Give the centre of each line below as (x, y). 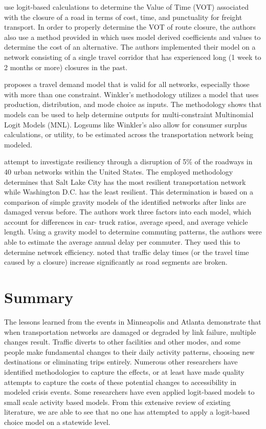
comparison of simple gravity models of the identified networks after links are (125, 201)
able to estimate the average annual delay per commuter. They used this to (122, 242)
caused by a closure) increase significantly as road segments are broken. (116, 262)
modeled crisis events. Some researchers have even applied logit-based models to (129, 392)
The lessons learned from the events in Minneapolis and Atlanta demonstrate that (133, 321)
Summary (39, 297)
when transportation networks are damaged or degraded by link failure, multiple (130, 331)
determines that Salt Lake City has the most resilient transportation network (125, 181)
